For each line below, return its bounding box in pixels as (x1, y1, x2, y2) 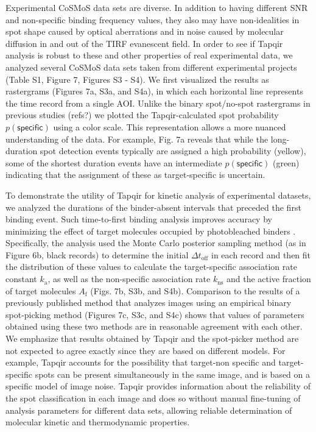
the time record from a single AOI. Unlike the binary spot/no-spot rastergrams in (5, 96, 311, 109)
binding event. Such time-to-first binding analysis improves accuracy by (5, 213, 272, 225)
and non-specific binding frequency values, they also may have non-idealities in (5, 13, 300, 26)
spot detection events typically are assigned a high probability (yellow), (40, 144, 306, 157)
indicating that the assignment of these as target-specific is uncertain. (5, 168, 265, 181)
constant (5, 272, 37, 285)
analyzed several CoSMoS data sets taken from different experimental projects (5, 60, 297, 73)
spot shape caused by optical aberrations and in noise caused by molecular (5, 25, 284, 38)
